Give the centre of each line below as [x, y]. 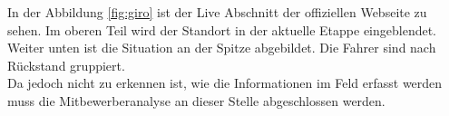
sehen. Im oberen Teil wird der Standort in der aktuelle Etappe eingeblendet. [222, 29]
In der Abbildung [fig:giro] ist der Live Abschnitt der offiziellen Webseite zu [217, 12]
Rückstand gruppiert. [66, 65]
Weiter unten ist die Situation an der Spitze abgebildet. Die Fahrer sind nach [222, 48]
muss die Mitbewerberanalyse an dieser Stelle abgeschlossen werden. [196, 100]
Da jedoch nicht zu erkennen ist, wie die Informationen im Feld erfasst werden [225, 83]
